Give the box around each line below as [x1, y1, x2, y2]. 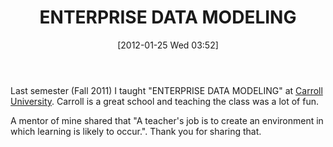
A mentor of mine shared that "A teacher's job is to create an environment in [10, 114, 324, 126]
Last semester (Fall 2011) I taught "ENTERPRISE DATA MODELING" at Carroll [10, 84, 323, 96]
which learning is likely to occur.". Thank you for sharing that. [10, 125, 262, 137]
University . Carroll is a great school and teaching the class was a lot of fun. [10, 95, 319, 107]
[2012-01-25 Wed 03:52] [117, 39, 219, 51]
